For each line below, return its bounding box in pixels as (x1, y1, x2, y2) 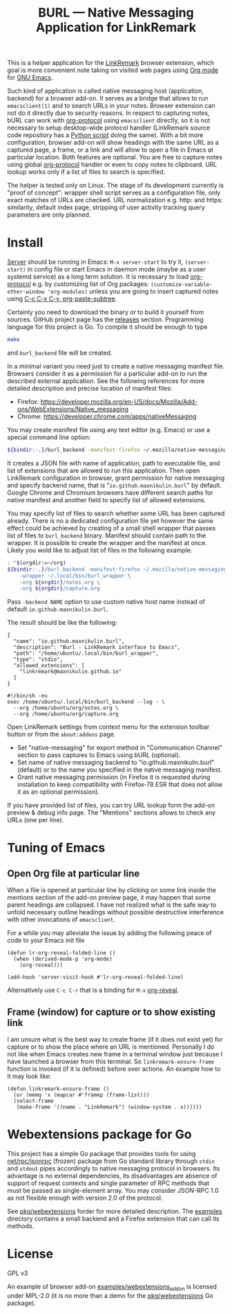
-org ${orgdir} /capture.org (19, 585, 100, 592)
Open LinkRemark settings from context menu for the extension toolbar (7, 722, 210, 731)
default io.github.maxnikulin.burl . (7, 605, 108, 614)
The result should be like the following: (7, 619, 117, 627)
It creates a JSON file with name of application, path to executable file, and (7, 459, 220, 467)
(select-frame (13, 1098, 54, 1105)
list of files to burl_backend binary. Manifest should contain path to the (7, 531, 206, 540)
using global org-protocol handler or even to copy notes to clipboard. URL (7, 161, 217, 169)
